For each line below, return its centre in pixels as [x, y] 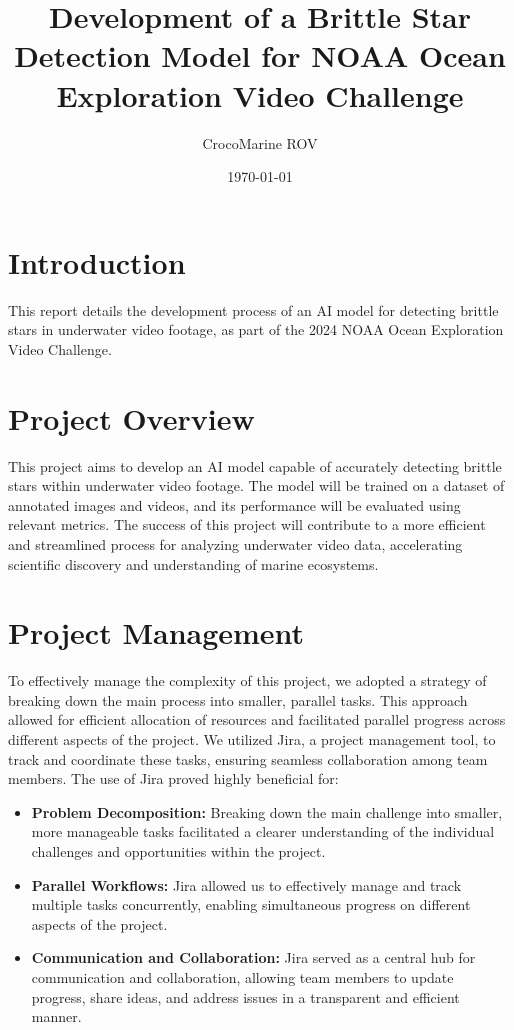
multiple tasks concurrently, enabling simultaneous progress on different [251, 904]
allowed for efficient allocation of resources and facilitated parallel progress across [257, 719]
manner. [56, 1016]
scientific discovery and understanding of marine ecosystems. [193, 563]
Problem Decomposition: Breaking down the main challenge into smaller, [267, 811]
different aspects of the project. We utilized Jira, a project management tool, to [252, 739]
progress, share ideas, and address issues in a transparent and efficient [245, 996]
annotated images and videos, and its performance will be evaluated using [234, 504]
